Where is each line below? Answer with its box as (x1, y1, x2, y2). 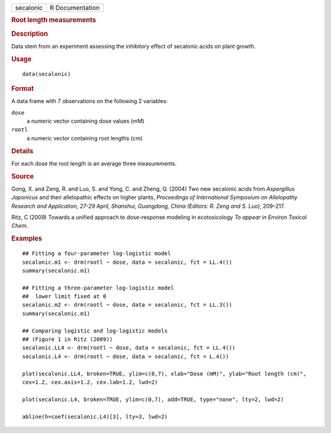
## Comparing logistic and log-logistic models (22, 327, 168, 334)
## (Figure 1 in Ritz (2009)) (22, 336, 113, 343)
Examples (11, 234, 42, 243)
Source (11, 172, 34, 180)
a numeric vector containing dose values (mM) (26, 117, 145, 125)
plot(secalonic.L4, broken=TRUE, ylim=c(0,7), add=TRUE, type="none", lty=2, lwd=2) (22, 396, 284, 403)
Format (11, 84, 34, 93)
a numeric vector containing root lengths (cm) (26, 134, 143, 142)
